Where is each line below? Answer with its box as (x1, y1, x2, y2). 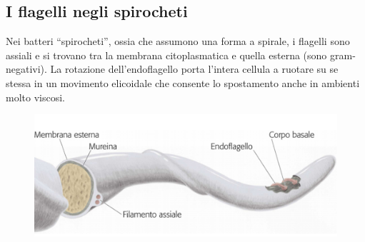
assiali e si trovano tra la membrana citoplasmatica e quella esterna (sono (6, 47, 327, 62)
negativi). (6, 61, 47, 76)
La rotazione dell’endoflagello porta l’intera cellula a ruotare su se (50, 61, 339, 76)
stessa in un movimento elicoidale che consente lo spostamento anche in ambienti (6, 75, 360, 90)
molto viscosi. (6, 89, 65, 104)
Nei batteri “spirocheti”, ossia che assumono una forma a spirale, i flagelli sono (6, 34, 350, 49)
